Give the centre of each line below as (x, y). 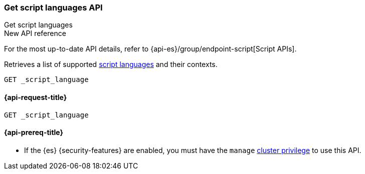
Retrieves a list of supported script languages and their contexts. (111, 64)
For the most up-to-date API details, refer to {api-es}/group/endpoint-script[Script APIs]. (150, 49)
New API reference (35, 33)
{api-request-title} (36, 97)
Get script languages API (53, 7)
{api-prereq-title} (34, 132)
